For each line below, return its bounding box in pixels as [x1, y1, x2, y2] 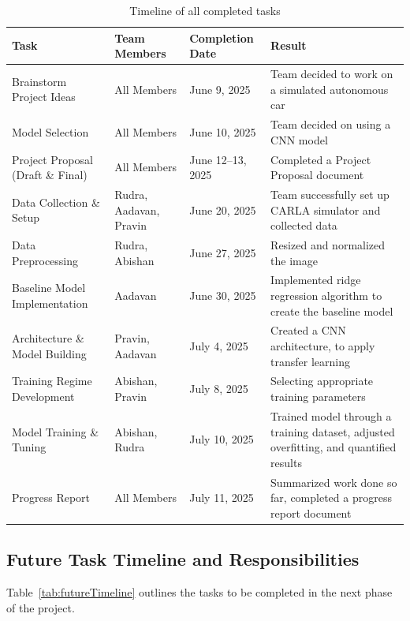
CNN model [270, 131, 328, 148]
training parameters [270, 388, 366, 405]
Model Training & [12, 423, 99, 440]
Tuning [12, 439, 47, 455]
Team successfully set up [270, 185, 389, 202]
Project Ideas [12, 88, 76, 105]
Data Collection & [12, 193, 100, 210]
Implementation [12, 294, 88, 311]
